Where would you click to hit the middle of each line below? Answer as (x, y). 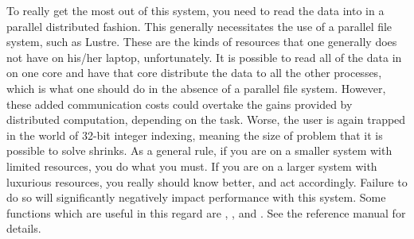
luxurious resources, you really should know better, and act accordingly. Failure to (207, 181)
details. (24, 228)
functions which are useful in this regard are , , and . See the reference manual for (206, 212)
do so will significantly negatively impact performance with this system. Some (196, 197)
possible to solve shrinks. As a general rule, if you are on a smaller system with (199, 150)
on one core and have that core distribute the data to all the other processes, (194, 73)
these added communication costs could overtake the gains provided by (180, 104)
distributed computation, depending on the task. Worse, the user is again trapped (206, 119)
